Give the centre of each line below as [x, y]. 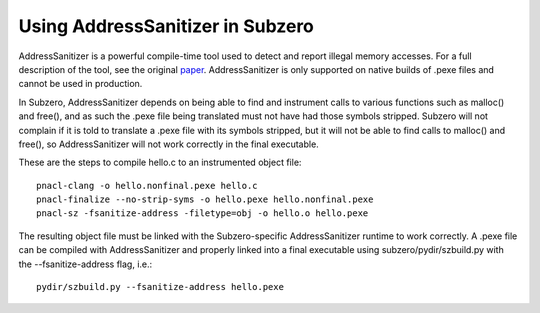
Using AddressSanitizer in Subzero [166, 26]
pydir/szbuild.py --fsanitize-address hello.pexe [160, 287]
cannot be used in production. [80, 84]
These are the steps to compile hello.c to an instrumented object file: [160, 162]
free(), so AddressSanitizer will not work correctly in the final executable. [168, 144]
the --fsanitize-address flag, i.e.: [85, 264]
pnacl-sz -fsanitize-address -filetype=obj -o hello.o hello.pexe [202, 213]
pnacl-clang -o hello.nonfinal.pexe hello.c [147, 185]
